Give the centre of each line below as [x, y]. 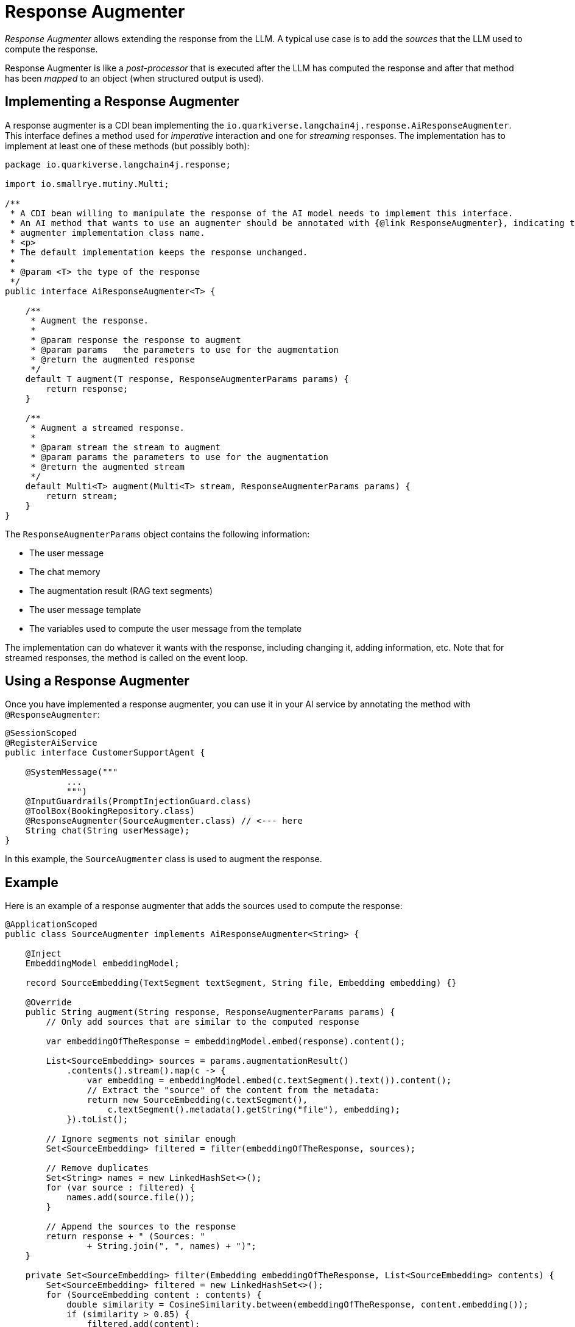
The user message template [85, 609]
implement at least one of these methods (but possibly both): [127, 146]
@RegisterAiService [51, 743]
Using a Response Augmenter [97, 681]
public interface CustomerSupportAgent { [105, 753]
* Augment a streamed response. [108, 427]
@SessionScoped [41, 733]
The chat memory [65, 571]
